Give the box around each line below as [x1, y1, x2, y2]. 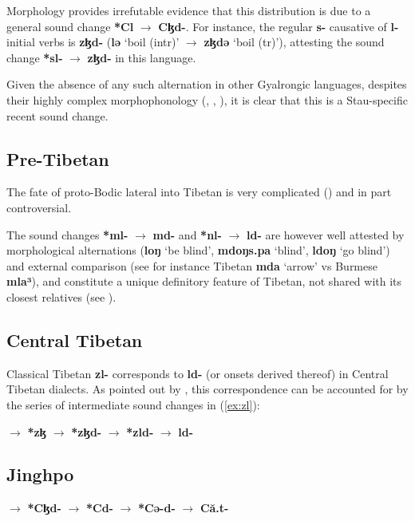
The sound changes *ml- [6, 226, 128, 243]
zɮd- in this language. [87, 49, 196, 65]
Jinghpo [6, 462, 74, 487]
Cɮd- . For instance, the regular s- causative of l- [158, 18, 399, 34]
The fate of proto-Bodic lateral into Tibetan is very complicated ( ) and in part [6, 184, 392, 200]
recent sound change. [6, 107, 109, 124]
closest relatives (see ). [6, 288, 117, 305]
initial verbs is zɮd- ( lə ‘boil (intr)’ [6, 34, 180, 50]
